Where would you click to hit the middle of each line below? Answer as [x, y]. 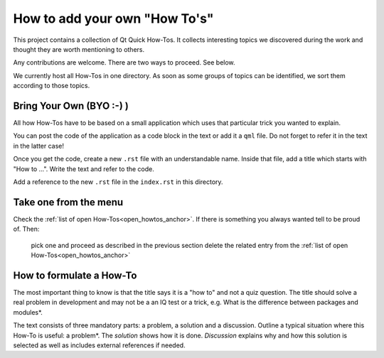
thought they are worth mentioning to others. [79, 49]
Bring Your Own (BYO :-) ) [71, 105]
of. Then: [26, 229]
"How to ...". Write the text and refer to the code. [84, 169]
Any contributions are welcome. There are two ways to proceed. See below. [124, 63]
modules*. [28, 312]
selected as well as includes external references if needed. [99, 345]
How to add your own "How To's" [113, 18]
